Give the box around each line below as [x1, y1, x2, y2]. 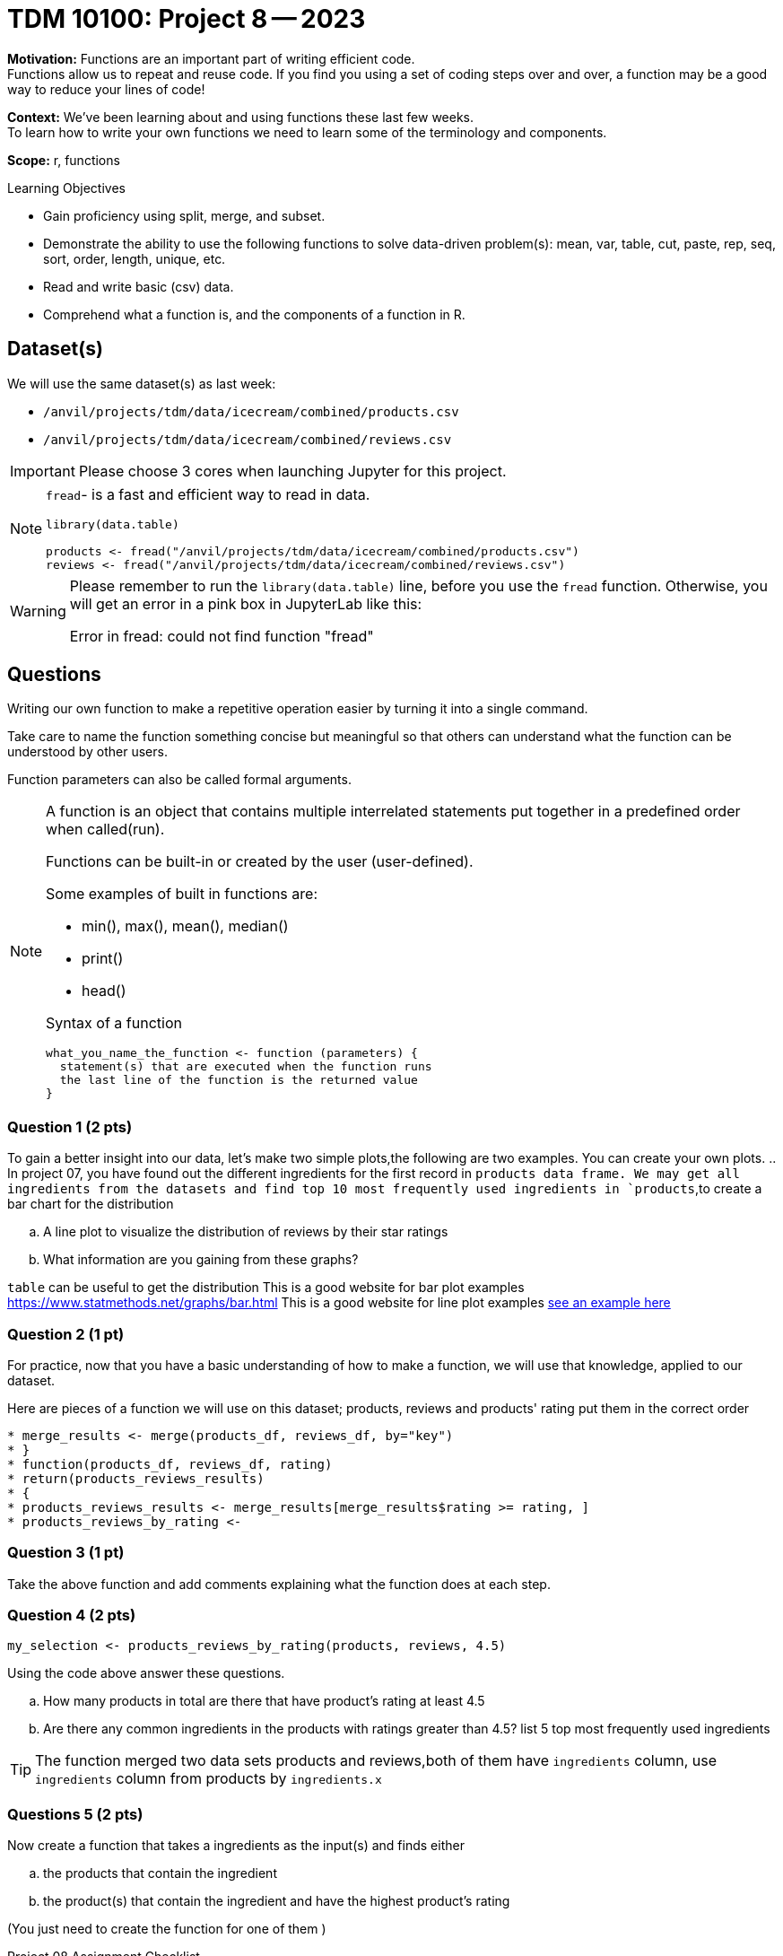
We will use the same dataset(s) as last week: [7, 375, 276, 391]
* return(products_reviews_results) [7, 1471, 265, 1486]
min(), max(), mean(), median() [82, 917, 289, 936]
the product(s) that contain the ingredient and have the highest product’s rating [43, 1893, 510, 1909]
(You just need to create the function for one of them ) [7, 1921, 326, 1937]
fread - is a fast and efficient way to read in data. [46, 485, 370, 503]
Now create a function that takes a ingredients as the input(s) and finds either [7, 1838, 465, 1854]
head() [82, 982, 126, 1000]
